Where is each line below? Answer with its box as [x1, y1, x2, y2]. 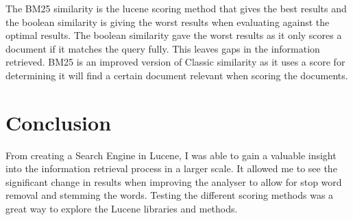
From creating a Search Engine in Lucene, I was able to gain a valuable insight [5, 148, 337, 162]
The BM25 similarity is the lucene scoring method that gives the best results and [5, 1, 347, 15]
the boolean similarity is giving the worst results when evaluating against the [5, 14, 330, 29]
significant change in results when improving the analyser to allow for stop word [5, 174, 342, 189]
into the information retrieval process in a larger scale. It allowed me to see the [5, 161, 337, 176]
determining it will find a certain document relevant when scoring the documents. [5, 68, 348, 82]
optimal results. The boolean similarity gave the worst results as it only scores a [5, 28, 342, 42]
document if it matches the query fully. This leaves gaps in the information [5, 41, 320, 55]
